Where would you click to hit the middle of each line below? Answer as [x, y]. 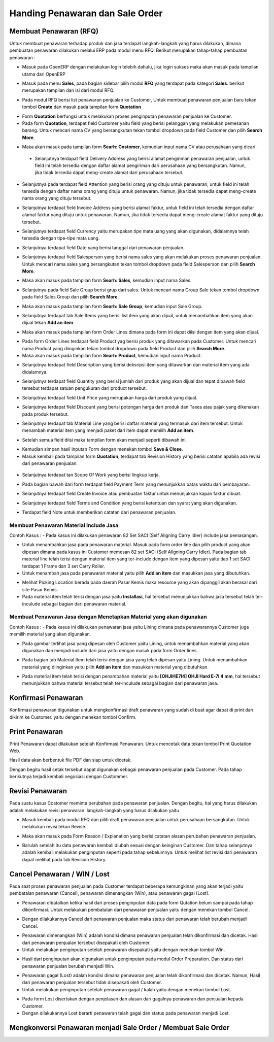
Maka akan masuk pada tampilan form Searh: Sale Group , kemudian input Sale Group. [112, 306]
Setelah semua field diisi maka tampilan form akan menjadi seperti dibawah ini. [105, 440]
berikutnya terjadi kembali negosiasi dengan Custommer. [69, 777]
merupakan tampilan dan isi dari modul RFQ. [68, 90]
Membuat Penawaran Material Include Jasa [64, 525]
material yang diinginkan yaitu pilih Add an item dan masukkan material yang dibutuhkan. [115, 667]
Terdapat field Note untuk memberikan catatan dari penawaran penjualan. [99, 512]
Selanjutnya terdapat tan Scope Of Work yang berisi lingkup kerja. [91, 475]
